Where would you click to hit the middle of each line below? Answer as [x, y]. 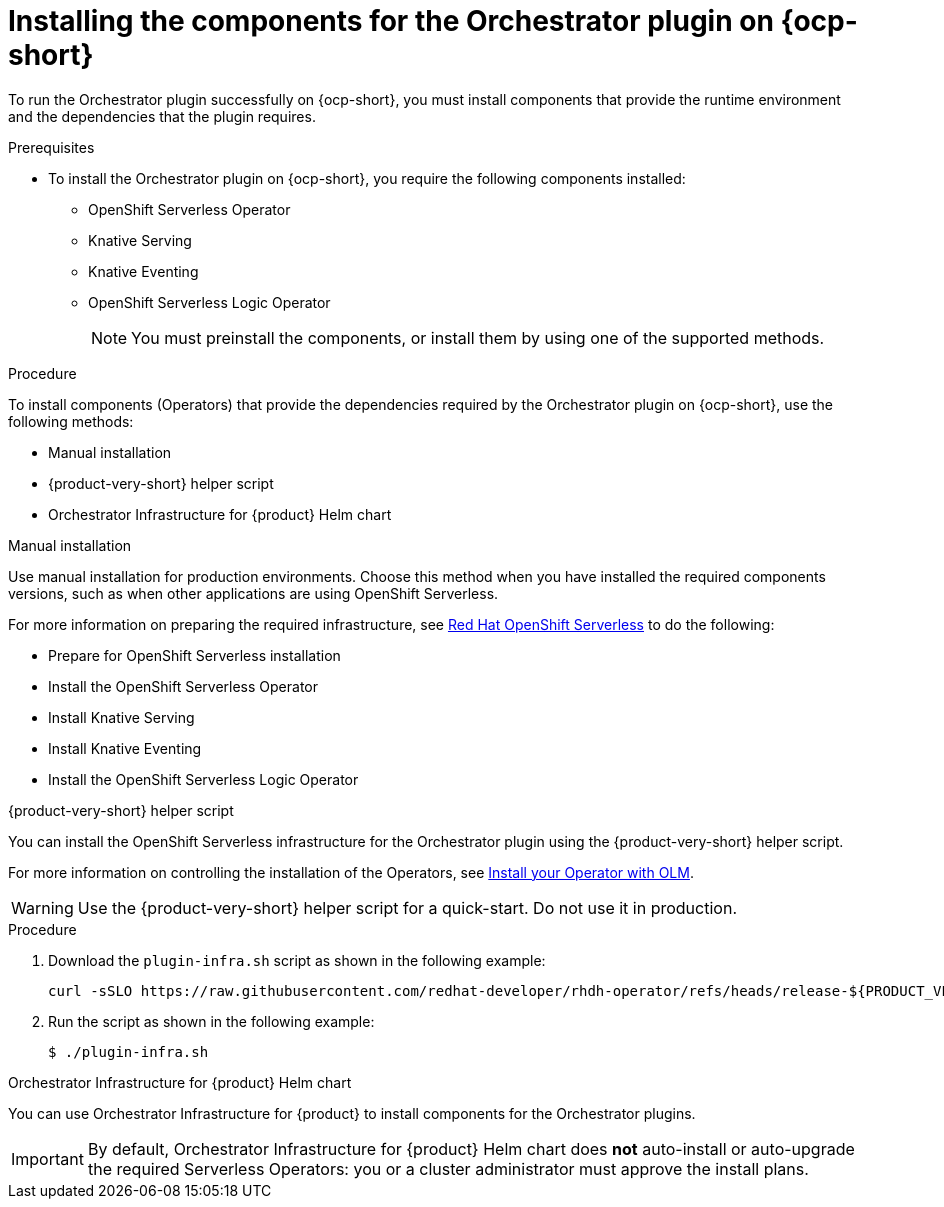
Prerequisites [51, 147]
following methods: [71, 421]
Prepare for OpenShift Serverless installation [194, 655]
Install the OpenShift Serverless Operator [183, 686]
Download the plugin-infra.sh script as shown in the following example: [297, 960]
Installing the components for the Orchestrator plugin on [391, 21]
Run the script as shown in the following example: [211, 1021]
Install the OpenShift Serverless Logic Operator [203, 779]
